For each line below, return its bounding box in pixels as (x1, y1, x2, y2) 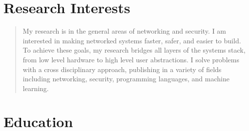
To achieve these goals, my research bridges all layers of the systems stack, (22, 45, 246, 55)
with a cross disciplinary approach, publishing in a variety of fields (22, 64, 222, 74)
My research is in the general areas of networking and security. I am (22, 26, 227, 36)
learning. (22, 83, 49, 93)
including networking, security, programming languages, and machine (22, 74, 229, 84)
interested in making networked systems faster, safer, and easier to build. (22, 35, 241, 45)
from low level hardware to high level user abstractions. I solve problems (22, 54, 239, 64)
